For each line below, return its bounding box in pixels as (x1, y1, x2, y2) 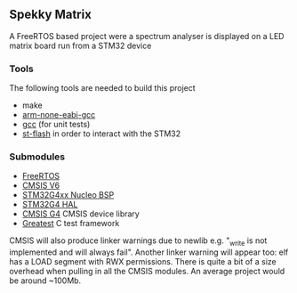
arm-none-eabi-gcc (21, 110, 96, 120)
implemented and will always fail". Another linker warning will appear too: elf (9, 247, 289, 257)
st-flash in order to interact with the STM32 (21, 128, 181, 139)
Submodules (9, 151, 66, 163)
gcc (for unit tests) (21, 119, 91, 130)
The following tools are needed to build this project (9, 83, 196, 94)
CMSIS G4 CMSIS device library (21, 208, 140, 219)
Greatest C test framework (21, 218, 120, 229)
